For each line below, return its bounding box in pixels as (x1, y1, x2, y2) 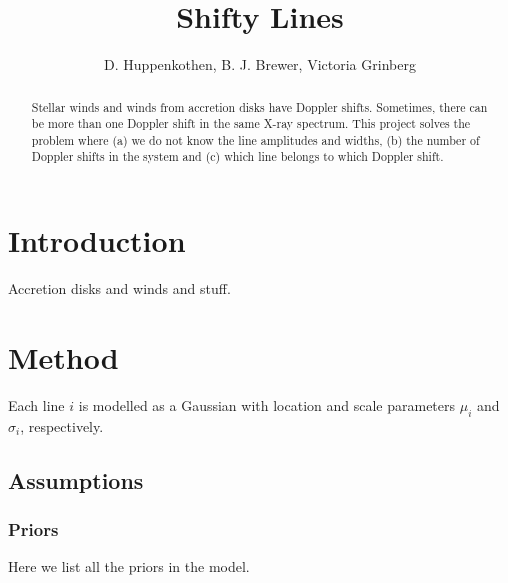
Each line (8, 394, 65, 415)
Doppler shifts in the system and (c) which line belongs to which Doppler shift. (31, 148, 444, 165)
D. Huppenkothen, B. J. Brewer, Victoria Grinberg (104, 54, 416, 75)
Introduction (8, 220, 186, 261)
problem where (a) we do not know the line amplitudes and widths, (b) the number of (31, 131, 480, 148)
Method (8, 336, 119, 377)
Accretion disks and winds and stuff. (8, 278, 231, 299)
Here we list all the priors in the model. (8, 556, 250, 577)
